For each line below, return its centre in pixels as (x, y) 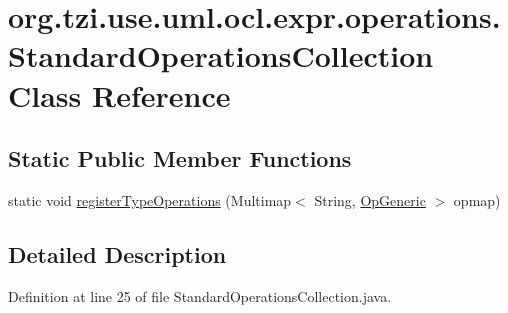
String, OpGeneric (370, 199)
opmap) (477, 199)
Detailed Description (117, 253)
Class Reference (119, 94)
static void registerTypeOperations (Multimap (150, 199)
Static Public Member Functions (180, 158)
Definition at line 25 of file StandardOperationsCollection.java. (200, 295)
